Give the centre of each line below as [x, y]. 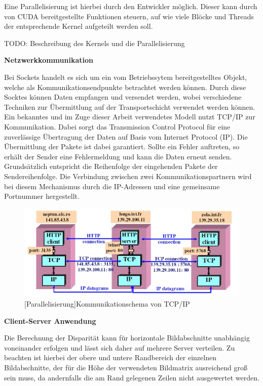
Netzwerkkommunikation [49, 60]
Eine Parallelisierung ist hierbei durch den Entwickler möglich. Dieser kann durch [131, 6]
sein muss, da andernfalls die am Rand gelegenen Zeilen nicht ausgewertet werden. [132, 377]
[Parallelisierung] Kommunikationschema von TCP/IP [107, 303]
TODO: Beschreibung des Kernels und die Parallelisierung [95, 43]
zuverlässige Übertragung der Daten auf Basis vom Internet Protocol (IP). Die [126, 136]
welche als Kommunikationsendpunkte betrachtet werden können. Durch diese [125, 87]
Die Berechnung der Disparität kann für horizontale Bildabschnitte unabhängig [127, 338]
